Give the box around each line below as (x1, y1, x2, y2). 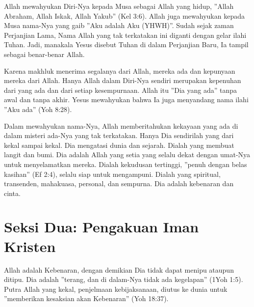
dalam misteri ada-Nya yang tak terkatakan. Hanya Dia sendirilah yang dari (4, 130, 234, 140)
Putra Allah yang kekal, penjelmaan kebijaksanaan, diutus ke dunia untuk (4, 283, 228, 294)
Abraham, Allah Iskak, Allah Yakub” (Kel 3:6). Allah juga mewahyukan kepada (4, 10, 245, 21)
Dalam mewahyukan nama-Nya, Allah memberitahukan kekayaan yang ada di (4, 120, 238, 131)
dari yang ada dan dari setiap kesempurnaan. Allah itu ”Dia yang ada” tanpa (4, 84, 237, 95)
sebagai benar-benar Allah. (4, 49, 85, 59)
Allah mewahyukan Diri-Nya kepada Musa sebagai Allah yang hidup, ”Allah (4, 1, 234, 11)
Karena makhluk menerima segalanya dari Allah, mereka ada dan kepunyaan (4, 65, 235, 76)
